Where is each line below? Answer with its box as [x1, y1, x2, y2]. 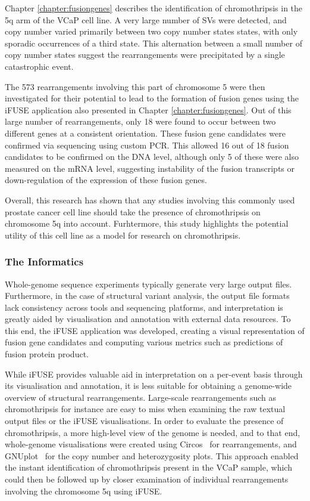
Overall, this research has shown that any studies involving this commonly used [5, 193, 295, 206]
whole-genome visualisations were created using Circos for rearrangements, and [5, 438, 297, 450]
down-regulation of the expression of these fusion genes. [5, 174, 207, 186]
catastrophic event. [5, 60, 74, 72]
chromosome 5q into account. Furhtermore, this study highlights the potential [5, 217, 289, 230]
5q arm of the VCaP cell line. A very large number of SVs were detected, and [5, 13, 287, 26]
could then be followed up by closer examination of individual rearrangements [5, 473, 289, 485]
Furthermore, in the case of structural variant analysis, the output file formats [5, 289, 290, 302]
